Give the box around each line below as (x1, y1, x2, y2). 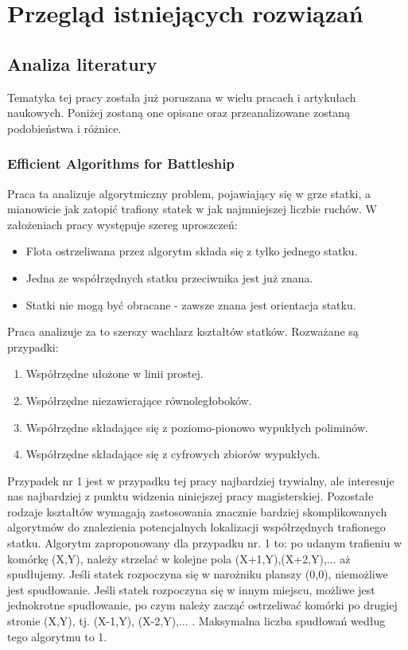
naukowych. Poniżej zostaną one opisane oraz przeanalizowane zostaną (7, 104, 350, 121)
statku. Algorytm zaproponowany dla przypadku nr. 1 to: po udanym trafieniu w (7, 535, 402, 551)
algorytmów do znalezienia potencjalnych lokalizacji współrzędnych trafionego (7, 519, 386, 535)
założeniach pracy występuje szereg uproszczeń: (7, 216, 238, 232)
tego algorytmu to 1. (7, 628, 107, 644)
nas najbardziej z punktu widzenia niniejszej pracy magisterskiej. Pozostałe (7, 488, 374, 504)
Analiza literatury (7, 51, 157, 76)
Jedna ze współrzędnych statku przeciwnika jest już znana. (25, 269, 313, 286)
